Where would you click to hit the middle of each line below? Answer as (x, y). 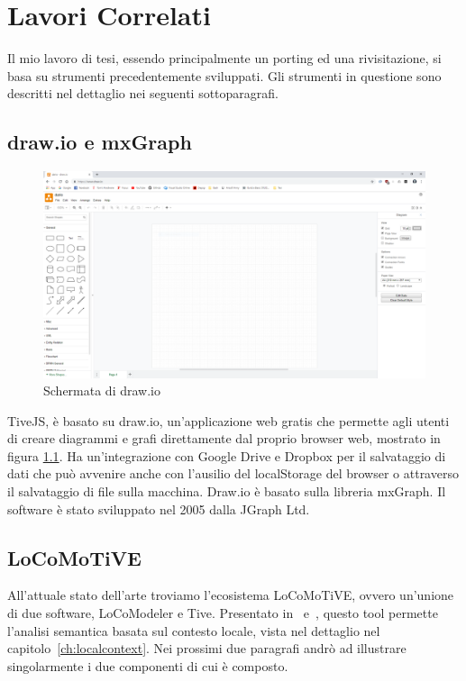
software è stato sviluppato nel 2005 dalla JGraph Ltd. (159, 508)
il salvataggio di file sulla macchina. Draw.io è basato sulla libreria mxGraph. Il (227, 491)
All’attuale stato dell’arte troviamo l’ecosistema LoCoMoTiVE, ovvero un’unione (231, 595)
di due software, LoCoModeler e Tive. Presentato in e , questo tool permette (223, 613)
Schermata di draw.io (102, 390)
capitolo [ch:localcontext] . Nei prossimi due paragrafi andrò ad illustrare (207, 648)
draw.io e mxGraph (100, 142)
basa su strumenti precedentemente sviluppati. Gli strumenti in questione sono (224, 75)
